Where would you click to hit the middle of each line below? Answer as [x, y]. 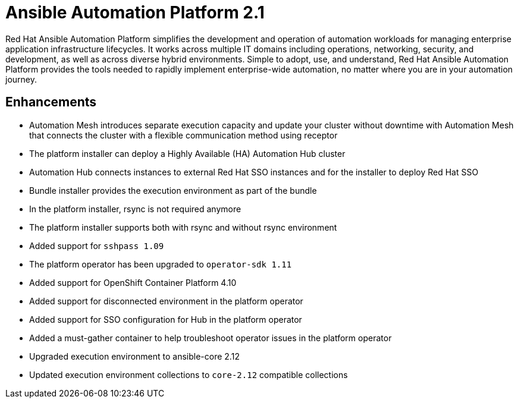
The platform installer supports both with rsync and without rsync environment [183, 227]
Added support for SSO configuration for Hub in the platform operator [166, 319]
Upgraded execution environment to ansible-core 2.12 [134, 356]
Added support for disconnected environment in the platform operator [166, 301]
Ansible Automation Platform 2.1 [135, 12]
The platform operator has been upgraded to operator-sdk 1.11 [161, 264]
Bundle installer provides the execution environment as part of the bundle [173, 190]
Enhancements [51, 102]
